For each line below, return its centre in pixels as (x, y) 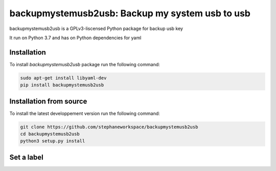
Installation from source (48, 101)
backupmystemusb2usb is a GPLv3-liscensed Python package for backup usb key (96, 28)
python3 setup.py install (53, 141)
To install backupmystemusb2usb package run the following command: (85, 64)
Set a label (26, 157)
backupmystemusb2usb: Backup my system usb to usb (130, 13)
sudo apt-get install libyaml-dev (63, 78)
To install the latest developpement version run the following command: (85, 113)
